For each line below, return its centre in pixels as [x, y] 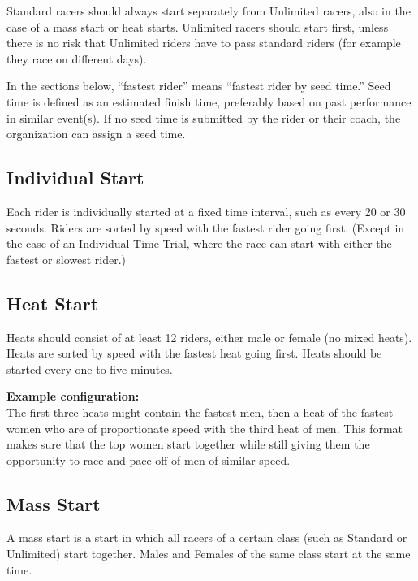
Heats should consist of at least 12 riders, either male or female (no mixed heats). [209, 337]
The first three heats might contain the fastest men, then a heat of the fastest [200, 412]
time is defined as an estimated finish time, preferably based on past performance [209, 101]
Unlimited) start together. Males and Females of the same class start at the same [209, 554]
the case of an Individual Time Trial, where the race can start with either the [199, 243]
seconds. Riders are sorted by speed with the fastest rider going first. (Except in [206, 227]
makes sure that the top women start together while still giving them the [188, 444]
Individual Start [75, 178]
